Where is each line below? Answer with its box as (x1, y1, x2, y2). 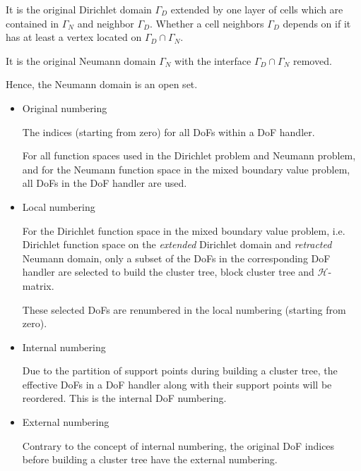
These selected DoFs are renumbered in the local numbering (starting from (22, 302, 346, 317)
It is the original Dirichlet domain (6, 2, 152, 16)
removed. (292, 53, 332, 68)
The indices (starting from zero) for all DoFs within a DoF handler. (22, 124, 315, 139)
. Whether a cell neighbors (150, 16, 264, 30)
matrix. (22, 278, 54, 293)
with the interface (174, 53, 251, 68)
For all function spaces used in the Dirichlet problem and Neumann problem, (22, 148, 356, 163)
